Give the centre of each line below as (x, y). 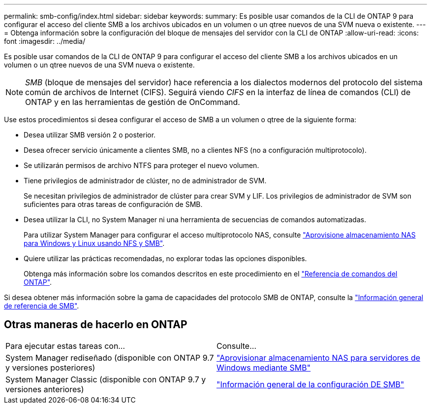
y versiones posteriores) (50, 367)
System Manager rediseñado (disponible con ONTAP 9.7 (110, 357)
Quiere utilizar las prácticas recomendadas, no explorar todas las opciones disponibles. (165, 258)
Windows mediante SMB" (264, 367)
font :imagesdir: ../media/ (45, 41)
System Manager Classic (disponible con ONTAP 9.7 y (106, 379)
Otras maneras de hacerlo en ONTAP (96, 325)
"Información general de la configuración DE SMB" (310, 384)
